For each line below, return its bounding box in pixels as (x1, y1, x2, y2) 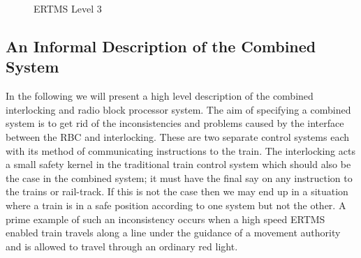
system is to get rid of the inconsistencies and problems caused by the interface (6, 116, 344, 130)
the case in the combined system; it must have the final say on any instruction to (6, 170, 353, 185)
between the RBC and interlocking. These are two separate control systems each (6, 129, 349, 144)
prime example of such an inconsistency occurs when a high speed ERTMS (6, 211, 325, 226)
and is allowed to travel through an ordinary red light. (6, 238, 238, 253)
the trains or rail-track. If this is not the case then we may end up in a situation (6, 184, 348, 199)
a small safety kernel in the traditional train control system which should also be (6, 157, 351, 172)
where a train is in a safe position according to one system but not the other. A (6, 197, 346, 212)
